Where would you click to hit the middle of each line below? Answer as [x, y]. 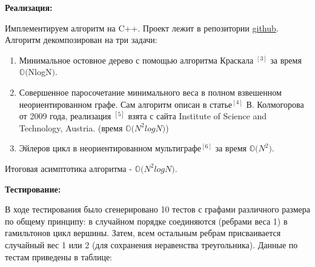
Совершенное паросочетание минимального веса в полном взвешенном [150, 92]
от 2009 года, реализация [65, 116]
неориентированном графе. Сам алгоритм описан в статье [125, 104]
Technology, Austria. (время [71, 127]
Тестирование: [33, 189]
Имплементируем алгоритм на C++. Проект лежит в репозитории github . [142, 28]
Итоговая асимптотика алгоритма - [68, 168]
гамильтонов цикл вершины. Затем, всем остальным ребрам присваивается [143, 233]
